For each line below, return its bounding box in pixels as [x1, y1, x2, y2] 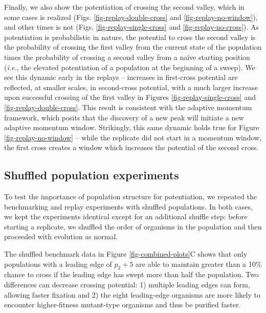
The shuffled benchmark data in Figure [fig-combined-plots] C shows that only [4, 248, 248, 259]
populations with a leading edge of [4, 258, 112, 269]
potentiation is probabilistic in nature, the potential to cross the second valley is [4, 31, 256, 42]
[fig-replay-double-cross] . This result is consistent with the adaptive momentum [4, 101, 252, 112]
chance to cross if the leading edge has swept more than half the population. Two [4, 269, 259, 280]
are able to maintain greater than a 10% [136, 258, 262, 269]
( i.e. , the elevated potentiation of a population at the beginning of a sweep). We [4, 61, 255, 72]
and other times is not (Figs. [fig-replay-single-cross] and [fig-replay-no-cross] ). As [4, 22, 259, 32]
